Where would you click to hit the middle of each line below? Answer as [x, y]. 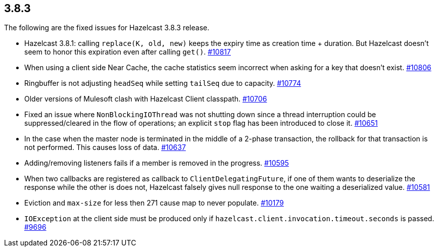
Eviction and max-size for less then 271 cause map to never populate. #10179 [154, 203]
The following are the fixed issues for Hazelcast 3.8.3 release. [107, 28]
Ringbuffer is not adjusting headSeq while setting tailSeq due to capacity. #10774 [163, 83]
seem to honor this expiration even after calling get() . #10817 [128, 52]
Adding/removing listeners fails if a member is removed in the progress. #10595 [157, 163]
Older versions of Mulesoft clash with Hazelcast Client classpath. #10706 [146, 99]
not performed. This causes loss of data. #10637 [105, 147]
